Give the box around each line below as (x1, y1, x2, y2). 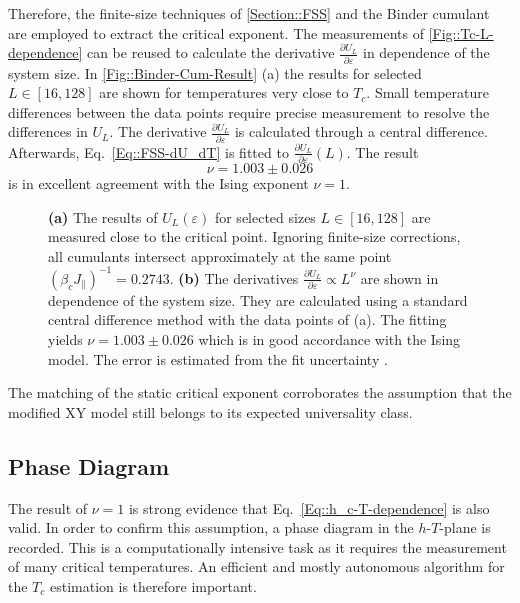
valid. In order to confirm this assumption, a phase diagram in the (8, 517, 414, 538)
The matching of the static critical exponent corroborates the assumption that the (8, 382, 512, 403)
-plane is (439, 517, 491, 538)
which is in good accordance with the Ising (198, 328, 461, 349)
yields (48, 328, 83, 349)
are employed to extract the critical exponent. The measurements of (8, 22, 424, 43)
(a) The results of (48, 206, 158, 227)
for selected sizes (214, 206, 316, 227)
